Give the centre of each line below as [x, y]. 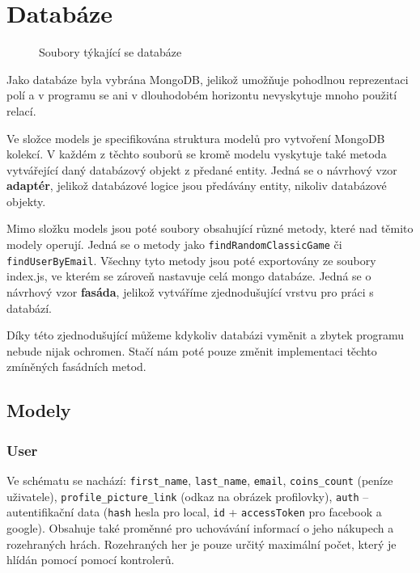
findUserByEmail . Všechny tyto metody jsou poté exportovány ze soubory [191, 260]
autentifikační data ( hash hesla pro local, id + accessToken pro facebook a [194, 512]
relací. [21, 110]
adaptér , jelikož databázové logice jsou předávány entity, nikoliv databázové [197, 185]
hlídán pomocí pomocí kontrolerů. [91, 560]
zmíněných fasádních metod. [76, 367]
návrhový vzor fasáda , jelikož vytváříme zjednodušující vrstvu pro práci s [190, 291]
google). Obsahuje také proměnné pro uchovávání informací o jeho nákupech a [200, 527]
